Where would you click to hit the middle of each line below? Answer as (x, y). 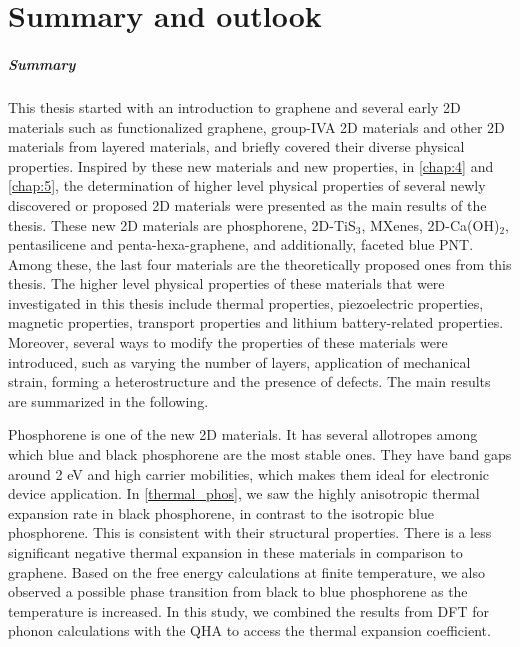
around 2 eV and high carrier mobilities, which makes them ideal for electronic (249, 473)
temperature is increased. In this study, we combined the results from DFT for (248, 610)
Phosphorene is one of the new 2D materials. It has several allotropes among (243, 434)
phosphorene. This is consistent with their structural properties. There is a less (250, 532)
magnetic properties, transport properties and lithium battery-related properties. (256, 322)
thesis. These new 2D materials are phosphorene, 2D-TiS (182, 224)
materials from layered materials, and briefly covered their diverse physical (236, 146)
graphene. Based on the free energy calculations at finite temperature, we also (246, 571)
